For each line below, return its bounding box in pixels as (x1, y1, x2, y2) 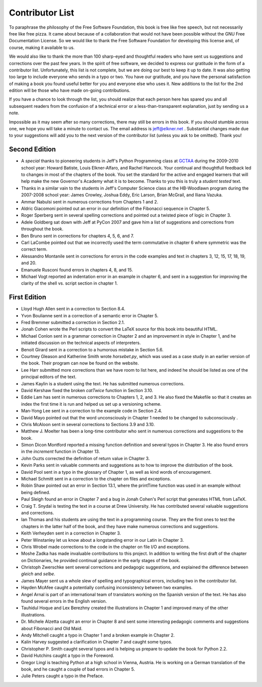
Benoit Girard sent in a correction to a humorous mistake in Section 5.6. (21, 346, 164, 352)
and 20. (21, 260, 36, 266)
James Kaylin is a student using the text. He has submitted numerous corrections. (21, 380, 185, 386)
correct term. (21, 246, 48, 252)
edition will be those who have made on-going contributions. (9, 87, 131, 93)
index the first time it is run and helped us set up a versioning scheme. (21, 401, 162, 407)
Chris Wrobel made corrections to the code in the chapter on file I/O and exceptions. (21, 544, 190, 550)
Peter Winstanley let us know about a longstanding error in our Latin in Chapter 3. (21, 537, 184, 543)
